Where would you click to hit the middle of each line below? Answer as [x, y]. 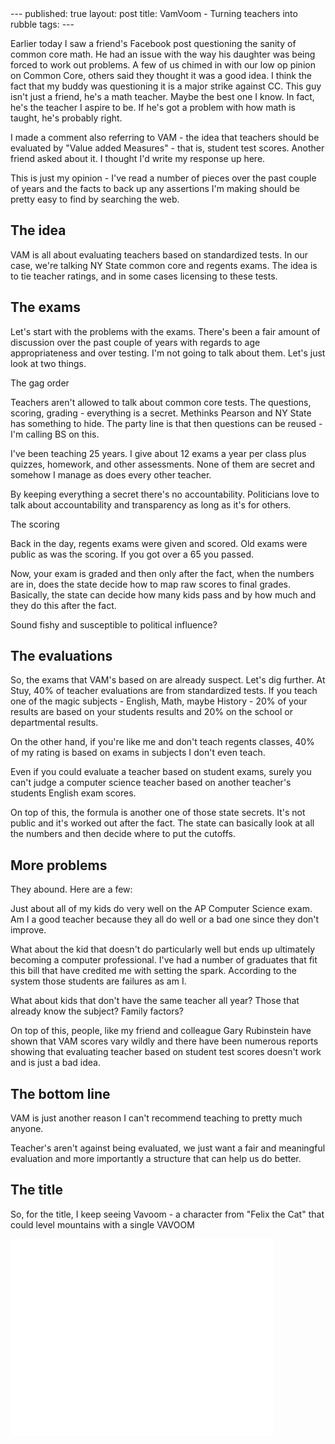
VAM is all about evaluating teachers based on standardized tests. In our [159, 254]
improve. [28, 930]
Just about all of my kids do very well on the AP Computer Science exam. [161, 909]
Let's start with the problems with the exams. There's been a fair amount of [165, 331]
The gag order [40, 383]
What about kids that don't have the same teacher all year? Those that [155, 1001]
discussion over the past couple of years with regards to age [135, 342]
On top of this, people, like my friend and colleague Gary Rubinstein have [161, 1031]
